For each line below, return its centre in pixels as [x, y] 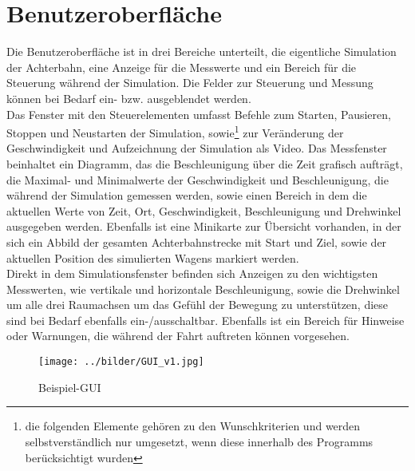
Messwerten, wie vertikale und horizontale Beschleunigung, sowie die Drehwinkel [203, 289]
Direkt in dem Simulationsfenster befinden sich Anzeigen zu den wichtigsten [192, 273]
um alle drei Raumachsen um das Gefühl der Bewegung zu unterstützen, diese [198, 305]
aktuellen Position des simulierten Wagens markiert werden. [153, 257]
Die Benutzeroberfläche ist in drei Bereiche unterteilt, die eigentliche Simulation [202, 51]
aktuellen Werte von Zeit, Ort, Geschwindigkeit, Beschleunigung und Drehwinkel [204, 210]
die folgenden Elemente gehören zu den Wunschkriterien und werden [193, 426]
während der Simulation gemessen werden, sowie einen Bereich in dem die [187, 195]
